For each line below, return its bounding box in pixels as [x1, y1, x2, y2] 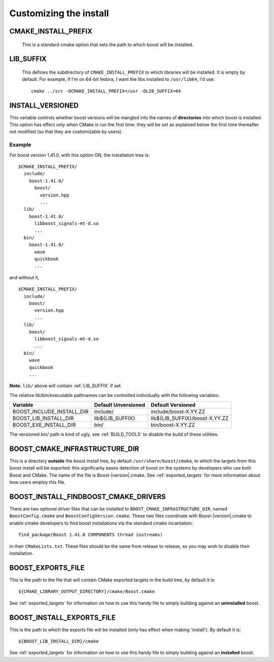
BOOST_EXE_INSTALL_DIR [12, 421, 76, 428]
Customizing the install [9, 8, 109, 19]
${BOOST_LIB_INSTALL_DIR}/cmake [18, 639, 99, 644]
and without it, [9, 274, 40, 280]
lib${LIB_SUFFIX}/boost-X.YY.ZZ [150, 415, 229, 422]
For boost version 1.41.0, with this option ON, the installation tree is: [9, 152, 150, 158]
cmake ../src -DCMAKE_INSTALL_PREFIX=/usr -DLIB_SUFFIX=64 [31, 88, 181, 94]
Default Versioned [150, 402, 196, 409]
